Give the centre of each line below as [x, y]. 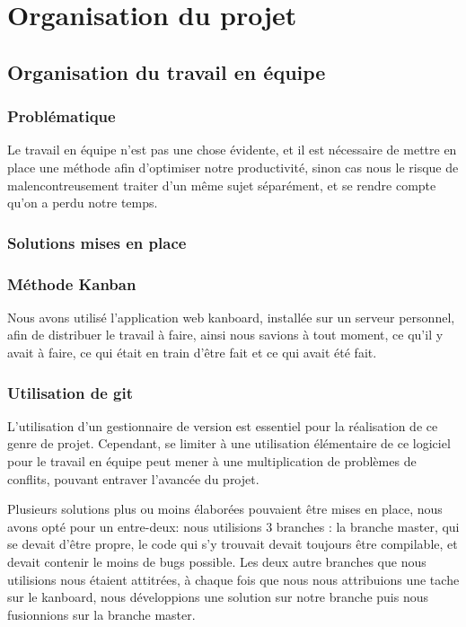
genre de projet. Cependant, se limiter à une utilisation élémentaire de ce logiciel [229, 443]
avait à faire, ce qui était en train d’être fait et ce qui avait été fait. [192, 352]
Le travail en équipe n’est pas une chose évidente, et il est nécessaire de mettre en [232, 150]
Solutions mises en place [97, 242]
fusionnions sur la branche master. [101, 614]
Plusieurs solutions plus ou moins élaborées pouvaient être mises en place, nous [225, 509]
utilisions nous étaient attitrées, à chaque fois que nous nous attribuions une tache [233, 579]
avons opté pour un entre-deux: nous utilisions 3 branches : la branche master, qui [233, 526]
